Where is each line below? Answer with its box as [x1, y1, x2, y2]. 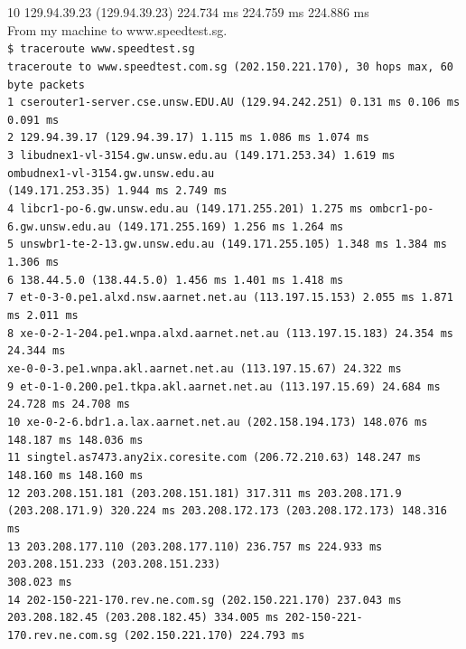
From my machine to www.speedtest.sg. [7, 20, 228, 39]
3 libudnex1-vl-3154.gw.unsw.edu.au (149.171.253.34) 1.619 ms [7, 149, 396, 163]
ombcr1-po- [368, 202, 434, 216]
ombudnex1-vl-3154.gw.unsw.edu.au [7, 166, 215, 180]
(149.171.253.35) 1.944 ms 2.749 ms [7, 184, 228, 198]
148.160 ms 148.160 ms [7, 468, 144, 482]
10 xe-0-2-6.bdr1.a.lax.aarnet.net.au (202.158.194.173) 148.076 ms [7, 415, 428, 428]
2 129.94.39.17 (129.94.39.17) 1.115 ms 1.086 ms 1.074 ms [7, 131, 369, 145]
